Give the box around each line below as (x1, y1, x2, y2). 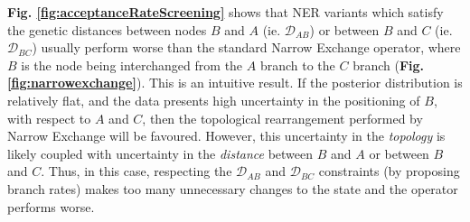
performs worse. (7, 197, 95, 216)
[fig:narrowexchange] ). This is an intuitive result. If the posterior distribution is (7, 73, 463, 92)
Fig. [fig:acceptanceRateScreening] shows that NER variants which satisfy (7, 3, 444, 21)
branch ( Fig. (352, 55, 425, 74)
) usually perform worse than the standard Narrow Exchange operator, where (32, 38, 461, 57)
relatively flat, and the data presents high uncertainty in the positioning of (7, 90, 420, 109)
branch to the (259, 55, 335, 74)
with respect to (7, 108, 91, 127)
